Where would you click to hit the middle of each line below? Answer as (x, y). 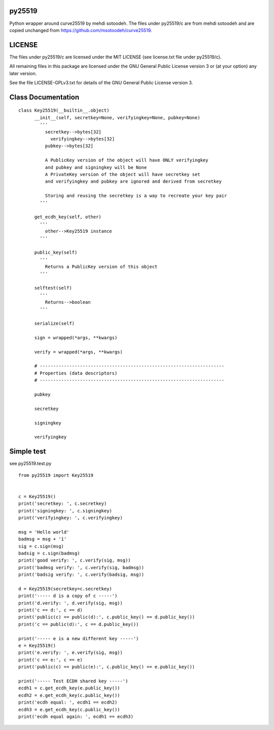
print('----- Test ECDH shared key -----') (73, 681)
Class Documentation (44, 97)
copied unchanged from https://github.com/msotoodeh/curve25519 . (81, 30)
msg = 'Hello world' (44, 532)
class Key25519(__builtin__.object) (64, 111)
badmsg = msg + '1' (43, 539)
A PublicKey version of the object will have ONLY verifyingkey (127, 160)
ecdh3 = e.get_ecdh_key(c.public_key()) (69, 709)
